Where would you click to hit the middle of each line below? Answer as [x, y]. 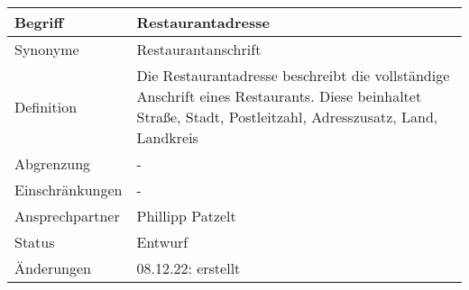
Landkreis [167, 137]
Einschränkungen [69, 190]
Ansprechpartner [67, 216]
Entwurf [162, 242]
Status [35, 242]
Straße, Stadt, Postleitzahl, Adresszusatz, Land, [287, 117]
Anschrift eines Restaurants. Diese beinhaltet [279, 96]
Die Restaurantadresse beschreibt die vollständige [293, 75]
